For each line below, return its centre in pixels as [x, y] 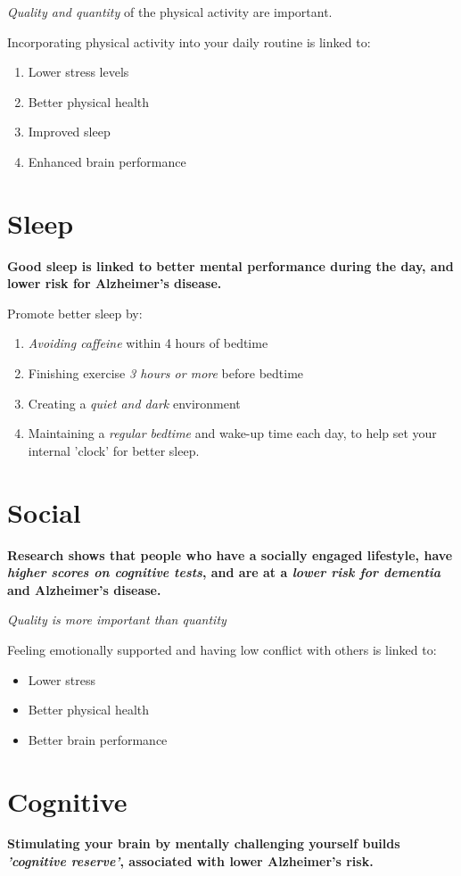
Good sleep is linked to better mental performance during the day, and [230, 265]
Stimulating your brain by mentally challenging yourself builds [204, 843]
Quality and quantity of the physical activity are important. [170, 12]
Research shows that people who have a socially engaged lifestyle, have [230, 554]
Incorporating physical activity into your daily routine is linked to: [189, 41]
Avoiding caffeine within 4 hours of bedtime [148, 343]
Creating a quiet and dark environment [134, 403]
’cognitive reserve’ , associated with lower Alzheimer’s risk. [190, 861]
